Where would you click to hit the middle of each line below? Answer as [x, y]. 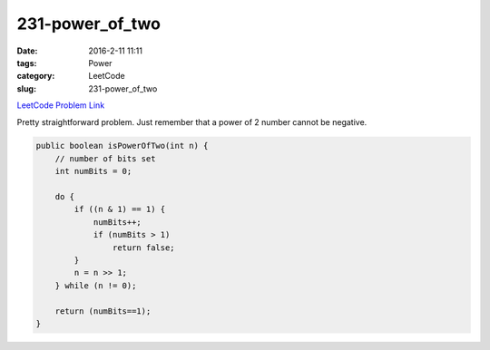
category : [36, 76]
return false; [144, 248]
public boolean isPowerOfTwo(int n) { [122, 146]
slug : [26, 88]
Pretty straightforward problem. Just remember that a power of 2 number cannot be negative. [192, 122]
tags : [27, 63]
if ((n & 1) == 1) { [120, 209]
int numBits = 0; [93, 171]
